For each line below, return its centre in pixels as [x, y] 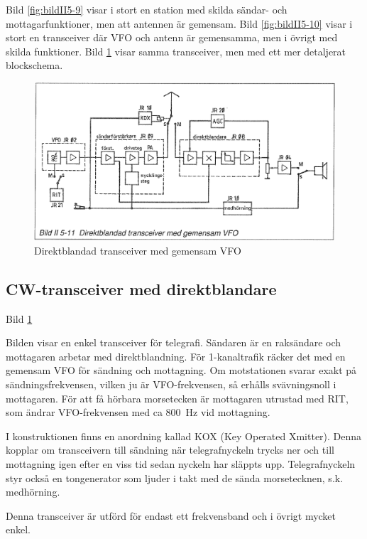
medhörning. [33, 492]
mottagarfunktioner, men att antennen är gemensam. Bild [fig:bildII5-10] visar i [179, 23]
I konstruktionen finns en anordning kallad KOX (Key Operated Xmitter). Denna [184, 436]
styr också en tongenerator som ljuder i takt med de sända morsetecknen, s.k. [175, 477]
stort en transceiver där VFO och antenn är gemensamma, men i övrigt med [172, 37]
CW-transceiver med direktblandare [141, 288]
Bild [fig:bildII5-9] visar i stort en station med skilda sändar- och [147, 9]
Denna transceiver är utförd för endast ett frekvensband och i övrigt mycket [171, 515]
